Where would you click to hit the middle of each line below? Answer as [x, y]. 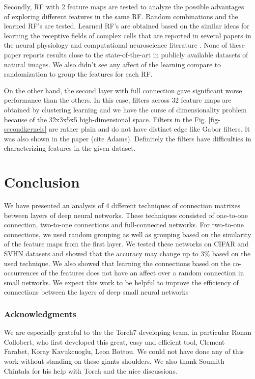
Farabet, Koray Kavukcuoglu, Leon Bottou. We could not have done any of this [124, 351]
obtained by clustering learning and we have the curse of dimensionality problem [125, 109]
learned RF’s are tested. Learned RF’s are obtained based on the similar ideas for [127, 26]
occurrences [21, 273]
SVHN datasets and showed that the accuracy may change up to [101, 253]
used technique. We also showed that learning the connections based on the [117, 263]
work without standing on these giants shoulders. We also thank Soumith [114, 361]
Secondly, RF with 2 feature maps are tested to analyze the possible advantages [124, 6]
